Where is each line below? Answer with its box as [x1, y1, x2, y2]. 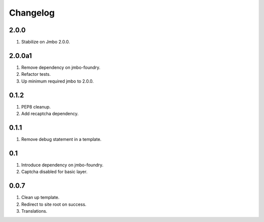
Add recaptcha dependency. [21, 111, 79, 117]
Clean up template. [21, 195, 60, 200]
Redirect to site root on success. [21, 201, 87, 207]
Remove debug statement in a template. [21, 136, 102, 142]
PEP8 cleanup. [21, 104, 51, 110]
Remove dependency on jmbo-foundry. [21, 64, 101, 70]
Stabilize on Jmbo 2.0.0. [21, 39, 70, 45]
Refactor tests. [21, 71, 51, 77]
